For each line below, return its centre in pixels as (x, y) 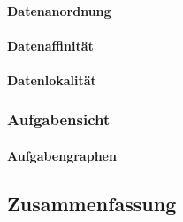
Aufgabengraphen (62, 155)
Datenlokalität (52, 79)
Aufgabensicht (59, 119)
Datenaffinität (50, 45)
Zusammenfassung (92, 203)
